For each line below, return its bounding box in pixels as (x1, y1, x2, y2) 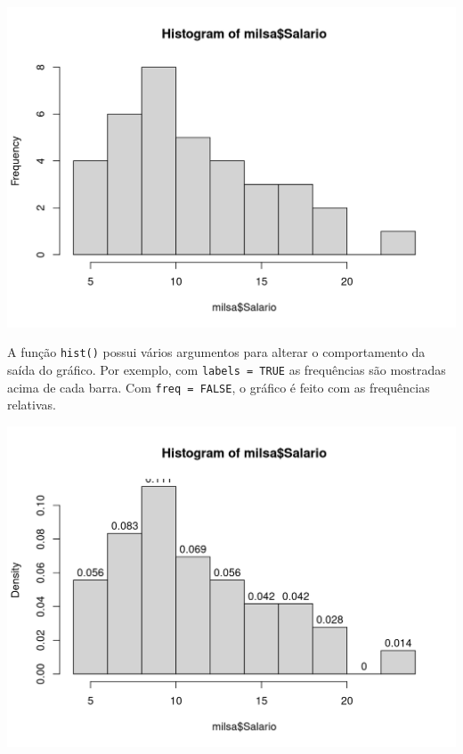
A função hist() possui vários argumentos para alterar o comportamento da (7, 343, 426, 361)
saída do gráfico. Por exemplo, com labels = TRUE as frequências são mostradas (7, 361, 446, 379)
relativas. (7, 395, 56, 414)
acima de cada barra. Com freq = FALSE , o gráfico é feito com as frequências (7, 377, 430, 396)
